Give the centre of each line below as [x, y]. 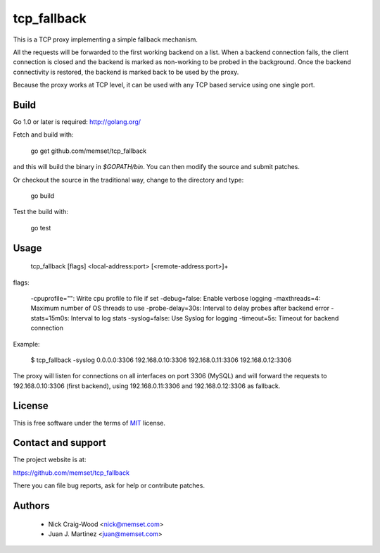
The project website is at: [50, 460]
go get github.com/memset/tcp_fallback [89, 151]
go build [43, 195]
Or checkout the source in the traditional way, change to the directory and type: [128, 180]
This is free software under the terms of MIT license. [89, 423]
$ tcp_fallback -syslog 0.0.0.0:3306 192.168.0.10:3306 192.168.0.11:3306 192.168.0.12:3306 [161, 360]
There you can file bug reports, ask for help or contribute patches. [109, 485]
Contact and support [59, 443]
